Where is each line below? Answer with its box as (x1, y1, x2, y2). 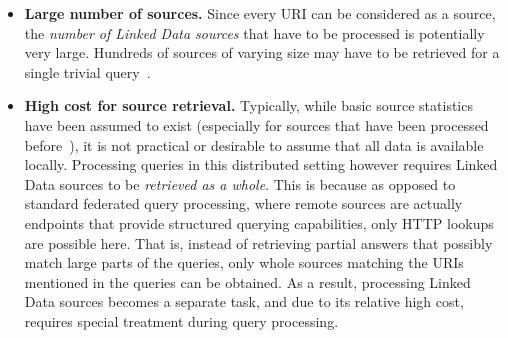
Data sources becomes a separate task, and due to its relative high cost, (24, 291, 464, 312)
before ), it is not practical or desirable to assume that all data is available (24, 134, 484, 155)
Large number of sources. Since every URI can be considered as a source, (24, 3, 496, 23)
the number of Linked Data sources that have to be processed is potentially (24, 22, 485, 43)
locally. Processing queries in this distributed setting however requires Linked (24, 154, 498, 175)
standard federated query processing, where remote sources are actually (24, 193, 463, 214)
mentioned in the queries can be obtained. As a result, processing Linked (24, 271, 471, 292)
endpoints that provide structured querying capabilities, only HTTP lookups (24, 212, 494, 233)
